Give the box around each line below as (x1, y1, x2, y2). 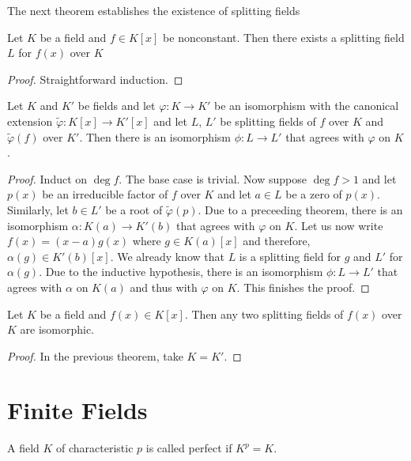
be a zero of (285, 186, 342, 202)
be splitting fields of (220, 112, 316, 129)
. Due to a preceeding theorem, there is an (198, 201, 403, 217)
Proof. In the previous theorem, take (7, 347, 183, 364)
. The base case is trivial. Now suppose (119, 170, 307, 187)
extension (7, 112, 53, 129)
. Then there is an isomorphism (79, 128, 232, 145)
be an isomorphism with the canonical (214, 97, 399, 114)
